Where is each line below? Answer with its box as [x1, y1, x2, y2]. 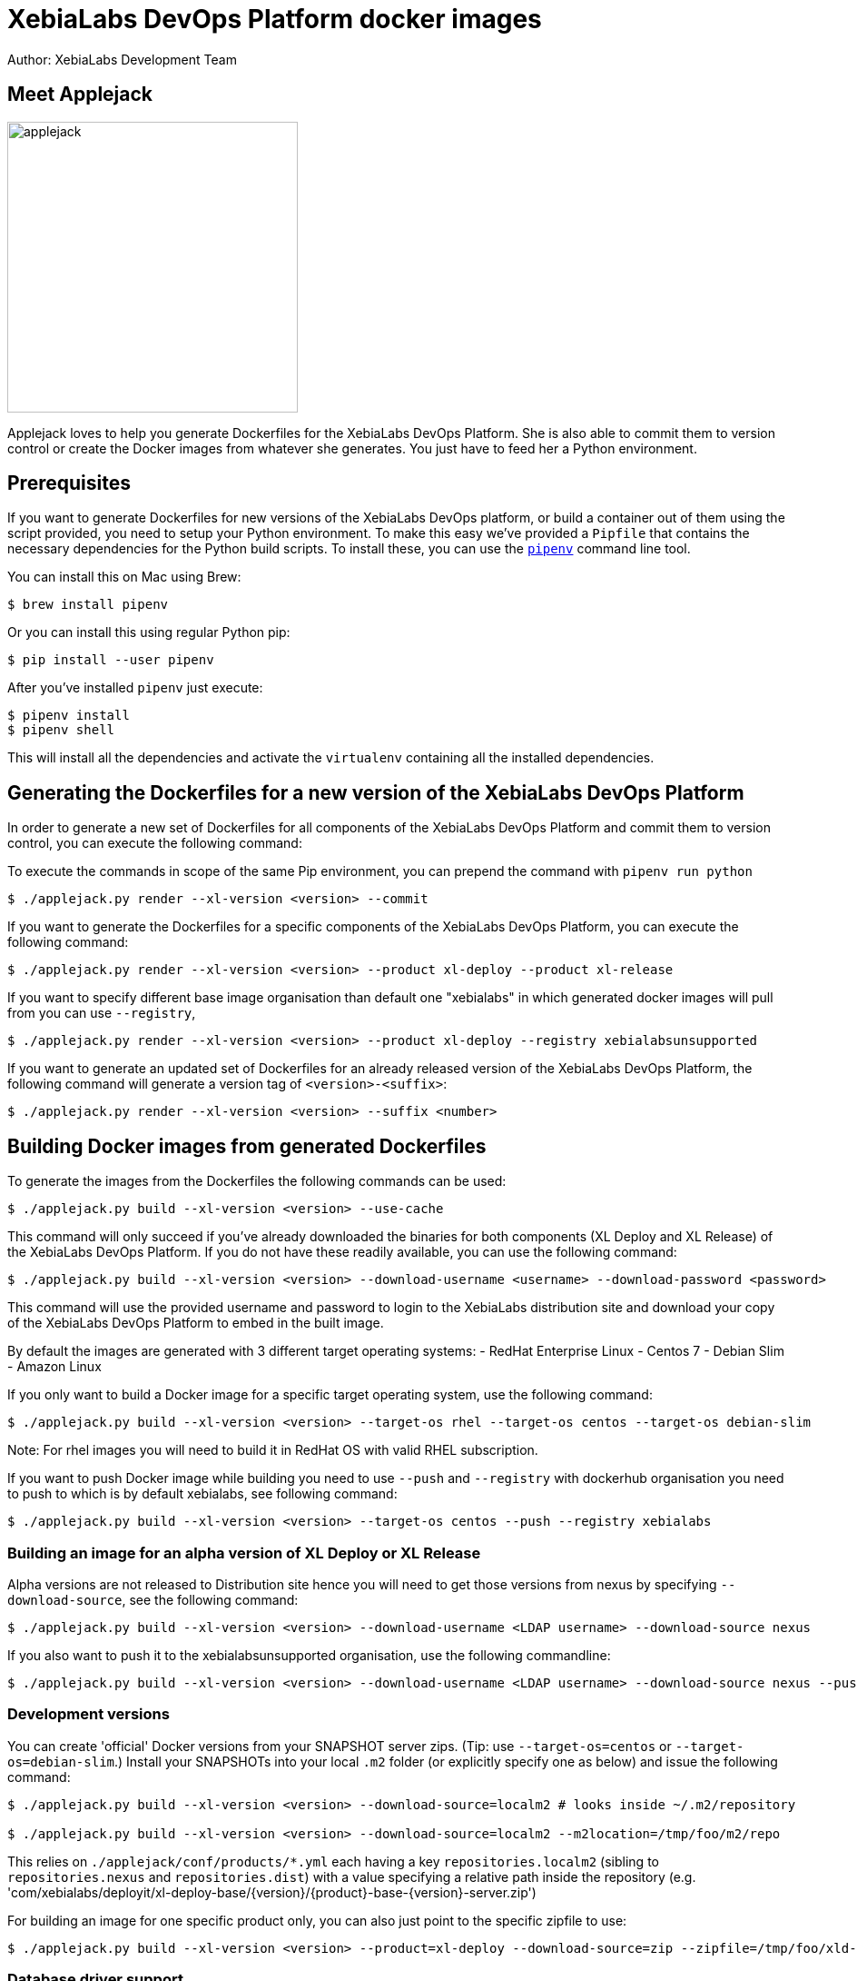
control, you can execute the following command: [7, 835, 302, 851]
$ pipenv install [7, 708, 130, 723]
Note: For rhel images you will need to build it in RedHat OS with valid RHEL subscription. [7, 1442, 538, 1458]
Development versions [7, 1705, 170, 1724]
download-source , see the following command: [7, 1591, 299, 1608]
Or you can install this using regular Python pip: [7, 624, 291, 641]
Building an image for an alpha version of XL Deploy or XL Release [7, 1543, 481, 1562]
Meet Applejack [7, 83, 153, 106]
